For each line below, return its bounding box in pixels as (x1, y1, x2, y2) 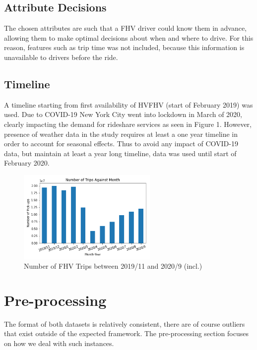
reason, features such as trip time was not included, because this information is (4, 42, 245, 53)
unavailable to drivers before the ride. (4, 52, 118, 62)
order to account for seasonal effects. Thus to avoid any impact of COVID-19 (4, 138, 238, 149)
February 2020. (4, 158, 50, 168)
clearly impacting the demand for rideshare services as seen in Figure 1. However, (4, 118, 252, 129)
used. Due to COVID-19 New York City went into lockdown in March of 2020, (4, 109, 243, 119)
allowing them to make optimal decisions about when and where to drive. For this (4, 32, 254, 43)
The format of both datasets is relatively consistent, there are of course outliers (4, 318, 245, 329)
